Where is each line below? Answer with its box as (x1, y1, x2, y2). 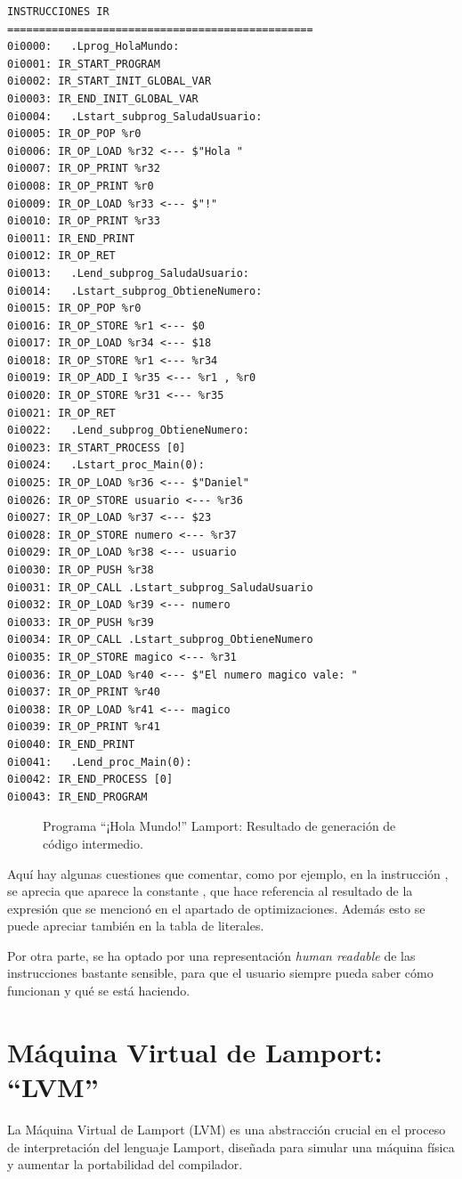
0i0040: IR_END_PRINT (7, 737, 135, 751)
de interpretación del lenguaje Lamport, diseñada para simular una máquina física (7, 1137, 455, 1156)
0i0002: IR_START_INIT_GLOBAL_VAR (7, 75, 212, 88)
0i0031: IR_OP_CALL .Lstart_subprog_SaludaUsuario (7, 581, 313, 594)
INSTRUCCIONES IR (7, 5, 109, 18)
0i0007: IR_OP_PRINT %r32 (7, 162, 160, 175)
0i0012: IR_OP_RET (7, 249, 116, 263)
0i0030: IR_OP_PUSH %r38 (7, 564, 154, 576)
